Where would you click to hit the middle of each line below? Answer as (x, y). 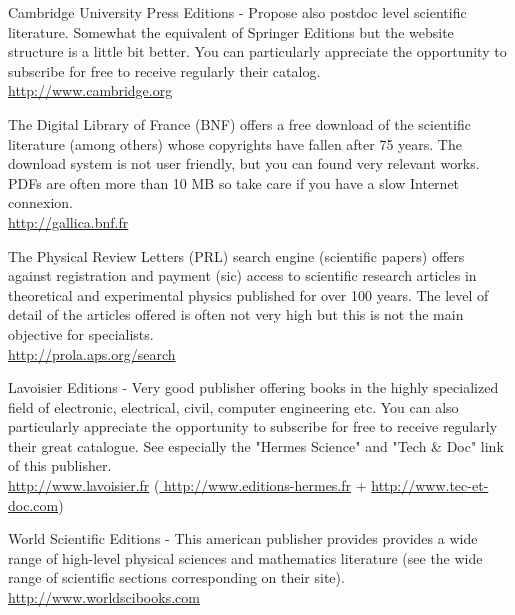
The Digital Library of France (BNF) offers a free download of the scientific (239, 123)
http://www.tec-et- (430, 485)
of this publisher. (60, 465)
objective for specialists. (81, 333)
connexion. (40, 202)
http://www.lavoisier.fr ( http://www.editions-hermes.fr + (187, 485)
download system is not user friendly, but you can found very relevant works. (244, 163)
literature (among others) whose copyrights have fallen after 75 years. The (235, 143)
